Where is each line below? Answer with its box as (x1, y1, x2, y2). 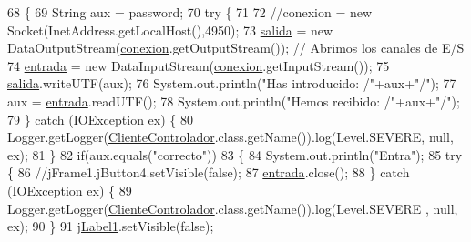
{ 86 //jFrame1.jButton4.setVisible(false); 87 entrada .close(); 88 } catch (7, 163, 410, 182)
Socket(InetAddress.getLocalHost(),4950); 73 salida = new (7, 20, 333, 39)
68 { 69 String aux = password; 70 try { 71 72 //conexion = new (7, 3, 373, 21)
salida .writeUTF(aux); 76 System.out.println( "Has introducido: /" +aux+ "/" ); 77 (7, 74, 456, 93)
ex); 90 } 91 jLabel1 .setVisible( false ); (7, 217, 214, 236)
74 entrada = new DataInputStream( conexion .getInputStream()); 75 (7, 55, 390, 75)
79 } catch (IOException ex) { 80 (7, 109, 193, 128)
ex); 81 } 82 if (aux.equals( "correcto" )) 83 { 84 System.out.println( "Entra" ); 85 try (7, 145, 463, 164)
